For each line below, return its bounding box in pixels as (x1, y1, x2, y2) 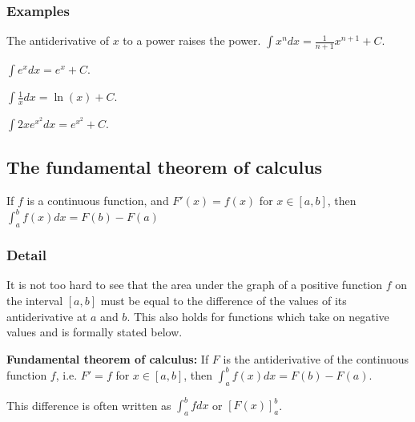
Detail (6, 245, 46, 265)
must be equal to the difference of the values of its (100, 291, 347, 308)
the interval (6, 291, 63, 308)
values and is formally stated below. (6, 324, 183, 340)
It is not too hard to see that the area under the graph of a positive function (6, 276, 383, 293)
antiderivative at (6, 307, 87, 324)
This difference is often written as (6, 396, 171, 413)
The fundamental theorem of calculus (6, 155, 323, 179)
